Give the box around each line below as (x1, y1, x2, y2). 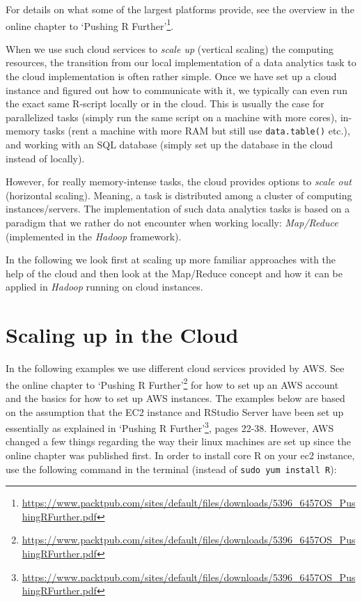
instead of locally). (6, 150, 85, 165)
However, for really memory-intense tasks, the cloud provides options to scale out (6, 174, 352, 189)
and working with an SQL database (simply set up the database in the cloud (6, 137, 333, 152)
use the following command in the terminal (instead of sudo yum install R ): (6, 461, 337, 476)
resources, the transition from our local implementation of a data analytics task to (6, 55, 356, 70)
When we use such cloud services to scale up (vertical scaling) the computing (6, 41, 334, 56)
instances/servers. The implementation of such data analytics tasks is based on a (6, 201, 350, 216)
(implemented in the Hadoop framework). (6, 229, 182, 243)
